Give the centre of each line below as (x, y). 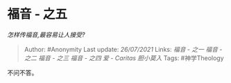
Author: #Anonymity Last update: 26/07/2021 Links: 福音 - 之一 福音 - (123, 49)
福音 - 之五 (37, 14)
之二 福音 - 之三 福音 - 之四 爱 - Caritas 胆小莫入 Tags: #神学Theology (124, 58)
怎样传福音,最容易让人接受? (46, 35)
